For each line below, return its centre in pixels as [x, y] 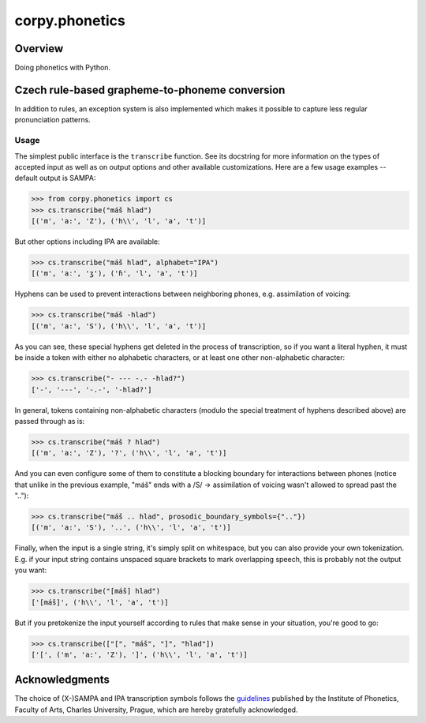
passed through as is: [50, 421]
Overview [39, 49]
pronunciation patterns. [52, 120]
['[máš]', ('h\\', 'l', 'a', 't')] [100, 602]
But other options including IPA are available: [87, 242]
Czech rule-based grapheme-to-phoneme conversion [150, 90]
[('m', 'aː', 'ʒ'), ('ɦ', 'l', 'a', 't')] [114, 273]
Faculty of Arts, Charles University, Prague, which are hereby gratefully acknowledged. [156, 710]
